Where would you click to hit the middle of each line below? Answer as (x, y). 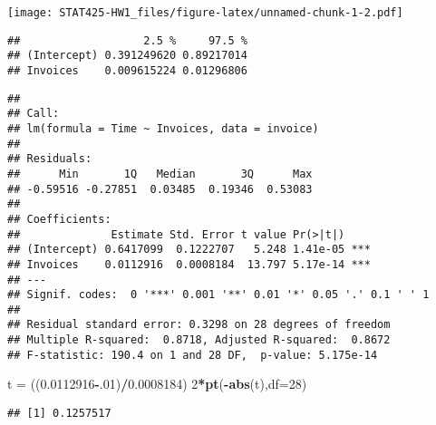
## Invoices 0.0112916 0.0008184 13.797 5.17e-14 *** (189, 264)
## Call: (34, 114)
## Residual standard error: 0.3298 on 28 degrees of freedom (199, 325)
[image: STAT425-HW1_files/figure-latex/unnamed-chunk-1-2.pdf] (205, 13)
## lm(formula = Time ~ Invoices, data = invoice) (163, 128)
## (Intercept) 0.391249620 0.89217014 (127, 56)
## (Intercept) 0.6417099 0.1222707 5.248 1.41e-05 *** (189, 250)
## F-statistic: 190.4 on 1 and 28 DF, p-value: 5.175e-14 (193, 355)
